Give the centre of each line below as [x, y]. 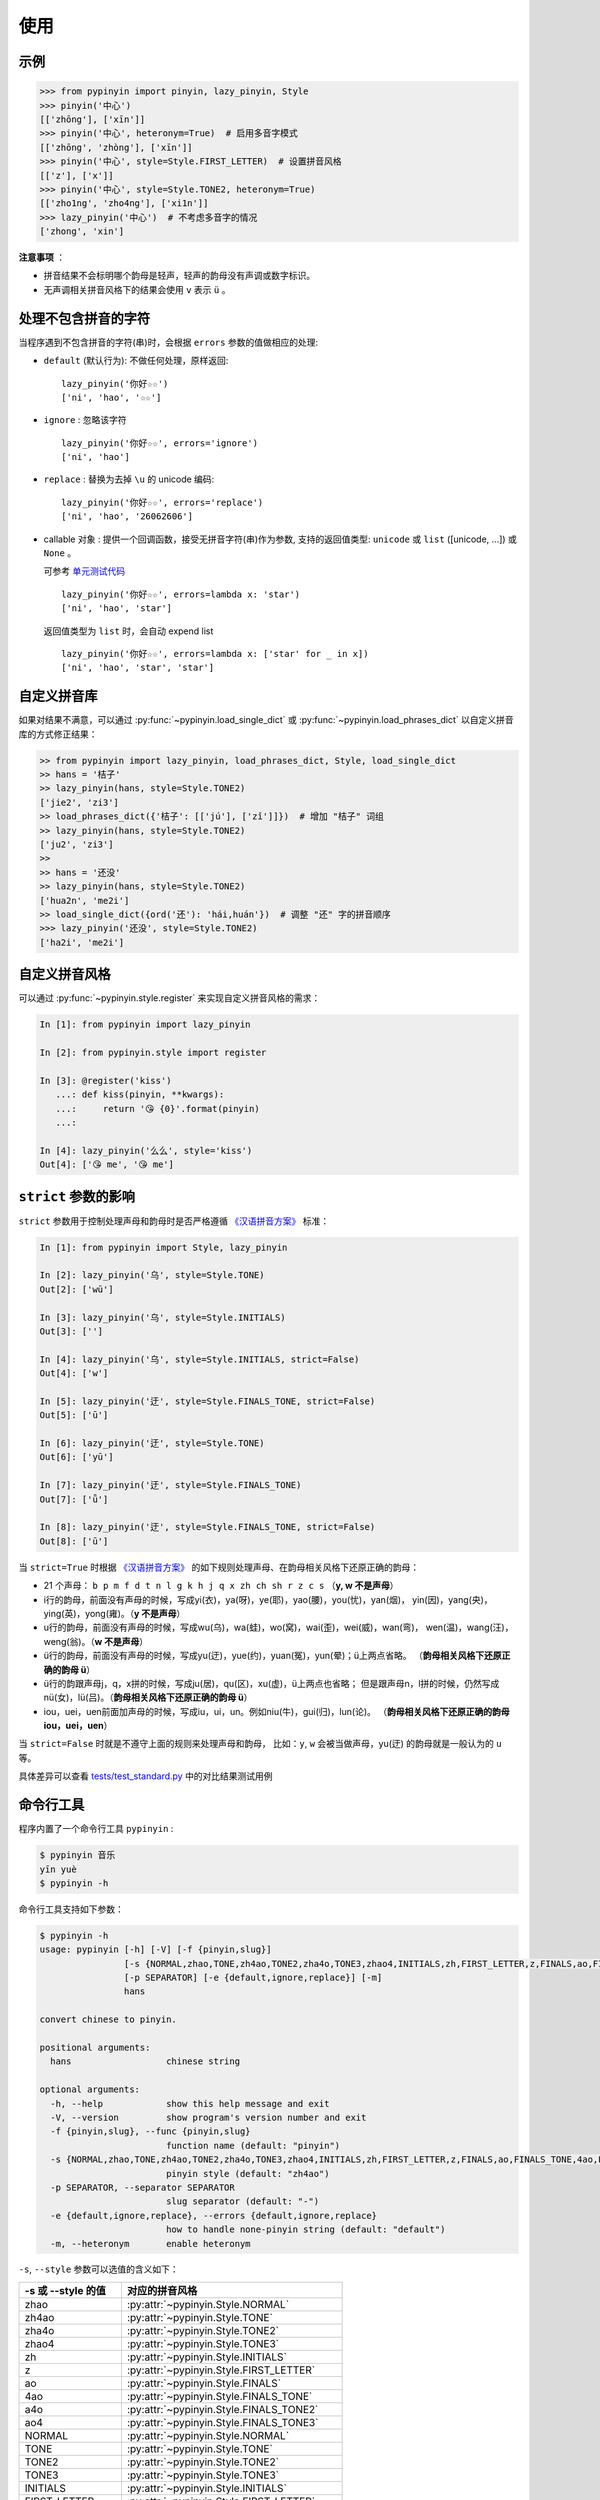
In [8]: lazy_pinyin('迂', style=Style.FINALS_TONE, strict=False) [207, 1527]
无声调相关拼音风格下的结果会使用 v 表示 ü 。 [137, 289]
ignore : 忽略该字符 [85, 420]
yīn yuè [58, 1869]
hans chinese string [145, 2061]
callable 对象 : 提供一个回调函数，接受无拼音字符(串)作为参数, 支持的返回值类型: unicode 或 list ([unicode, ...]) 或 [280, 539]
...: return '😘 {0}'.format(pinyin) [157, 1108]
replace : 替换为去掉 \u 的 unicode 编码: [129, 479]
